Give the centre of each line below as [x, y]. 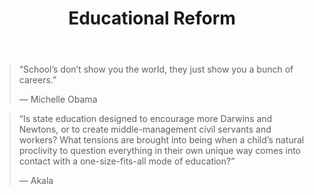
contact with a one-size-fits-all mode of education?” [127, 161]
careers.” [37, 80]
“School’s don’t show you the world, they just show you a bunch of [156, 69]
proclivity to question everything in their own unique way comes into [159, 151]
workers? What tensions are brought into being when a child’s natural [161, 140]
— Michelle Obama [58, 99]
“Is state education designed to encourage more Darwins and [145, 119]
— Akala [36, 181]
